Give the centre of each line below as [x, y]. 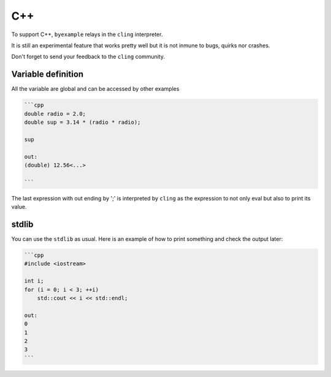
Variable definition [48, 74]
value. [19, 207]
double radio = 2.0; [55, 114]
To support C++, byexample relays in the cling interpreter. [87, 34]
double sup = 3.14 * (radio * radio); [82, 122]
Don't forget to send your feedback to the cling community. [88, 57]
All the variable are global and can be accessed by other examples [95, 89]
